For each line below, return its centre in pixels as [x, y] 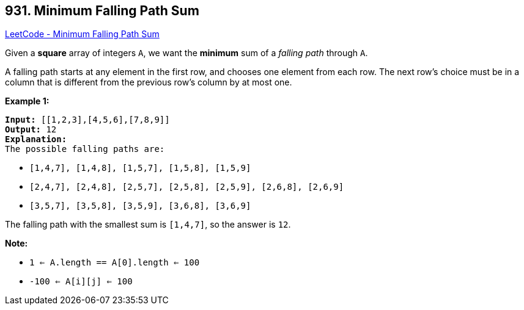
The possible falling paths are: [85, 149]
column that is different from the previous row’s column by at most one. [149, 82]
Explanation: [36, 139]
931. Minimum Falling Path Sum [102, 11]
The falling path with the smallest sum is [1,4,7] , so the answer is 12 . [148, 225]
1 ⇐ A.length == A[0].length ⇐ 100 [115, 263]
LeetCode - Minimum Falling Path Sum [82, 34]
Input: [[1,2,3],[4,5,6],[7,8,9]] [87, 120]
